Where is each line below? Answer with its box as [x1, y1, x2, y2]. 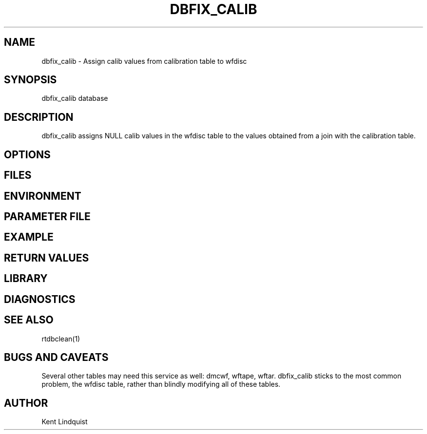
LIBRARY [4, 272, 48, 285]
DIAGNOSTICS [4, 293, 76, 305]
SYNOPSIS [4, 74, 57, 86]
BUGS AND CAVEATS [4, 351, 109, 363]
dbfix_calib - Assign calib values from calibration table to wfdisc [41, 57, 247, 65]
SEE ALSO [4, 314, 54, 326]
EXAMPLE [4, 231, 54, 244]
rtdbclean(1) [41, 334, 80, 343]
